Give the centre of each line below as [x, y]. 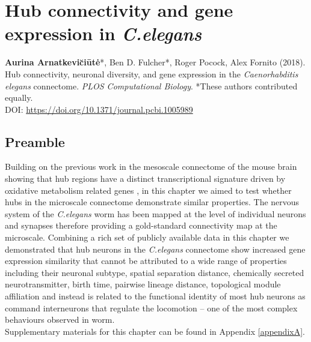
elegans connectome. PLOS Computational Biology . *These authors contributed [151, 85]
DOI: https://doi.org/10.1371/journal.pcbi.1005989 [99, 109]
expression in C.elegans [103, 34]
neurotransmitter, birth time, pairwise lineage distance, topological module [143, 284]
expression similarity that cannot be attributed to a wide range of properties [146, 261]
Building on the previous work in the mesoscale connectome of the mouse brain [151, 166]
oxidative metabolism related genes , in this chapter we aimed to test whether [148, 190]
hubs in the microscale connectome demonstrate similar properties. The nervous [152, 202]
